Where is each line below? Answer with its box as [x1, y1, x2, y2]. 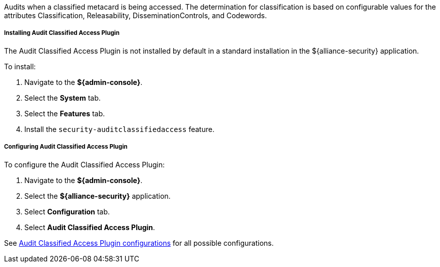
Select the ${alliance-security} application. [24, 191, 171, 200]
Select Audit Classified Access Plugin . [24, 223, 155, 232]
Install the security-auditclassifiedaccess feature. [24, 124, 215, 133]
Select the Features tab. [24, 109, 105, 118]
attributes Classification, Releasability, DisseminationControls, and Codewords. [4, 11, 267, 20]
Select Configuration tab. [24, 207, 110, 216]
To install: [4, 62, 36, 71]
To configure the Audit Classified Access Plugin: [4, 160, 165, 169]
